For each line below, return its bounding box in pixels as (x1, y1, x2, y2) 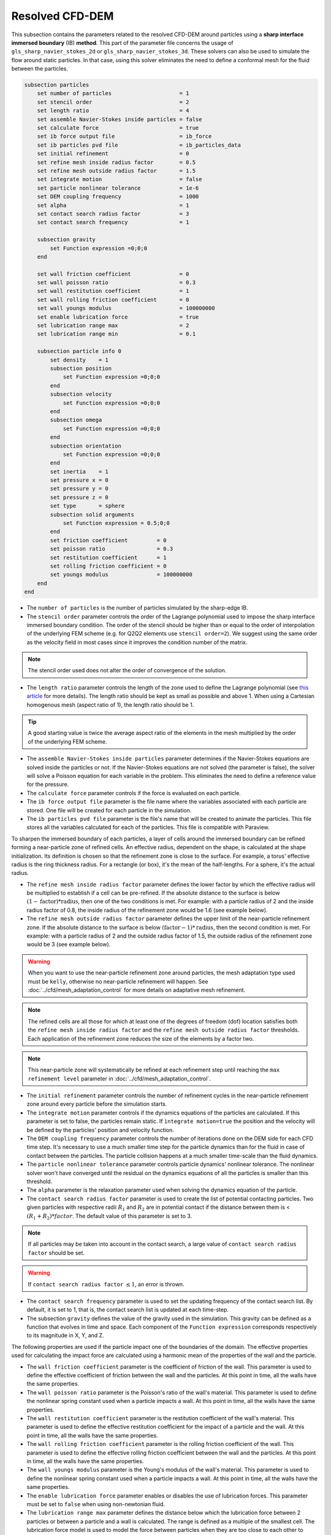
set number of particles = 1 (37, 90, 189, 97)
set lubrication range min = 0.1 (37, 330, 196, 338)
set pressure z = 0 (50, 494, 108, 500)
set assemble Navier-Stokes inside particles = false (37, 115, 202, 123)
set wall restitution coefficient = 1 (37, 287, 189, 295)
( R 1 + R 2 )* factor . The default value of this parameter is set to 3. (26, 1212, 192, 1221)
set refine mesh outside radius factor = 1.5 (37, 168, 196, 174)
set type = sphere (50, 502, 125, 510)
